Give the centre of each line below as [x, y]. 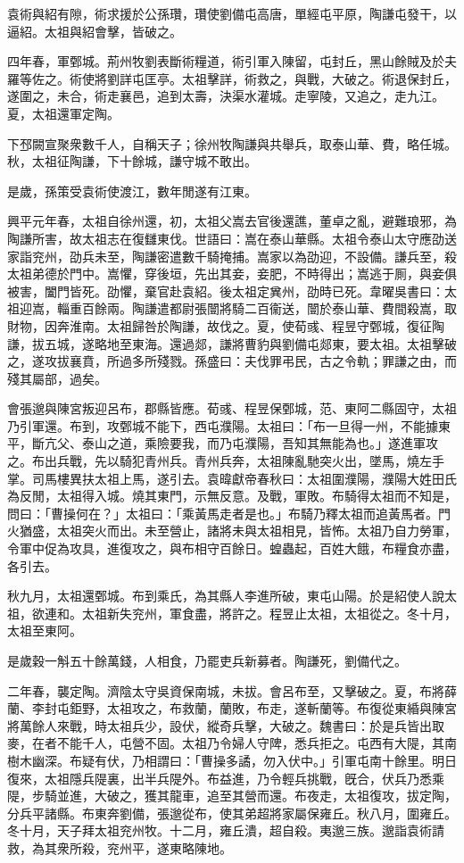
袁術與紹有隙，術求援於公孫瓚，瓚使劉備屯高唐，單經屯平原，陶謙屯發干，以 [232, 13]
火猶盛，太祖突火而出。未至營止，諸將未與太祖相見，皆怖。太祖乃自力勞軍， [232, 531]
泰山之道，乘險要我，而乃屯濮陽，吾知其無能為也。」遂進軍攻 [260, 443]
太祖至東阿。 [45, 631]
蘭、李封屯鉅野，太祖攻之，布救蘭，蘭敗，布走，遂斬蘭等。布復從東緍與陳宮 [232, 708]
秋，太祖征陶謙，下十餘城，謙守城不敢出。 [132, 161]
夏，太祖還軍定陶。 [63, 113]
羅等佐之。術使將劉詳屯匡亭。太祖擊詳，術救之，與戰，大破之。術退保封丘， [232, 78]
